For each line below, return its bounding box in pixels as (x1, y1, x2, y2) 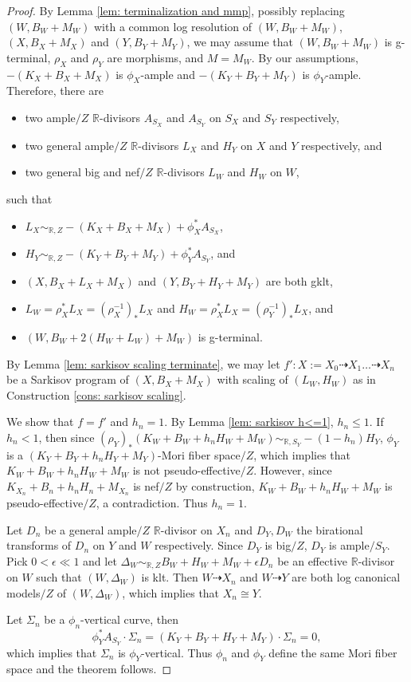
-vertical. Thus (141, 644, 213, 660)
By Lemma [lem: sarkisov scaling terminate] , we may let (6, 355, 280, 372)
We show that (6, 413, 74, 430)
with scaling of (217, 371, 288, 388)
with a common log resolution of (94, 18, 252, 34)
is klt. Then (141, 569, 198, 585)
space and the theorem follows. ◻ (6, 660, 172, 677)
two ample (25, 108, 76, 125)
